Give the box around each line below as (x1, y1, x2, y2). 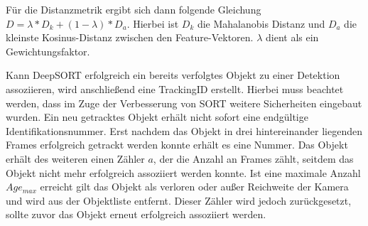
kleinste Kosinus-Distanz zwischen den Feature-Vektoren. (6, 30, 254, 45)
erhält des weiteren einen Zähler (6, 151, 145, 166)
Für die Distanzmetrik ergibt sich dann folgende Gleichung (6, 2, 261, 16)
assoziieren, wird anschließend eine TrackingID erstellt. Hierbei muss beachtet (6, 81, 344, 96)
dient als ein (266, 30, 319, 45)
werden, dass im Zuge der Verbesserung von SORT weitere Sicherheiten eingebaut (6, 95, 362, 110)
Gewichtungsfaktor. (6, 43, 90, 58)
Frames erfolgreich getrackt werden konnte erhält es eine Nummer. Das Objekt (6, 137, 348, 152)
